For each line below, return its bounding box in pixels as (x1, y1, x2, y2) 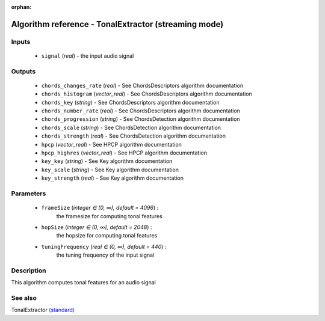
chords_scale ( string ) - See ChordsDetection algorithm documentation (41, 124, 221, 131)
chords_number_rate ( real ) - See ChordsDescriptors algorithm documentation (41, 107, 241, 114)
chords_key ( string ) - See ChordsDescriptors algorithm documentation (41, 99, 220, 106)
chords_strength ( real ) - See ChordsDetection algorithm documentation (41, 132, 226, 139)
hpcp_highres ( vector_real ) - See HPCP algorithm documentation (41, 149, 208, 156)
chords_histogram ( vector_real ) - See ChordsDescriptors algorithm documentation (41, 90, 252, 97)
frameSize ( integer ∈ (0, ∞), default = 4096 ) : (41, 204, 159, 212)
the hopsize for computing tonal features (56, 232, 158, 239)
